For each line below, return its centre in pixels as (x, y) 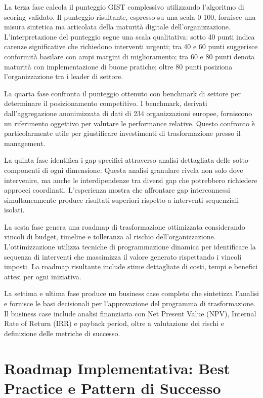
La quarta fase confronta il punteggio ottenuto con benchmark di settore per (123, 93)
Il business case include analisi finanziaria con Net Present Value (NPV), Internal (130, 313)
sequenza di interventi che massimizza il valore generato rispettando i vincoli (123, 256)
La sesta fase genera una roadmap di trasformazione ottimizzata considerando (125, 226)
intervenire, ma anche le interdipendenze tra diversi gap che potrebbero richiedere (131, 180)
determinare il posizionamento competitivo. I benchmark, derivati (106, 103)
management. (25, 143)
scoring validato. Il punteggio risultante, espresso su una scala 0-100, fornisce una (130, 16)
